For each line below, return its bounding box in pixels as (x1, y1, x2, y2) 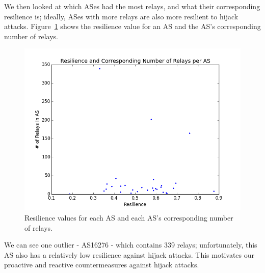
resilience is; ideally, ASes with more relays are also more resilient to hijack (4, 11, 238, 21)
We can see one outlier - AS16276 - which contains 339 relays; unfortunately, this (4, 239, 257, 250)
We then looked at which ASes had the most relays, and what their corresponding (4, 1, 260, 11)
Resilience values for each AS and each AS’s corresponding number (24, 212, 233, 223)
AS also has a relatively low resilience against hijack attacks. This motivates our (4, 249, 254, 260)
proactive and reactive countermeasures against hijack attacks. (4, 259, 199, 270)
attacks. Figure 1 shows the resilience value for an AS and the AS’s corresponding (4, 21, 261, 32)
